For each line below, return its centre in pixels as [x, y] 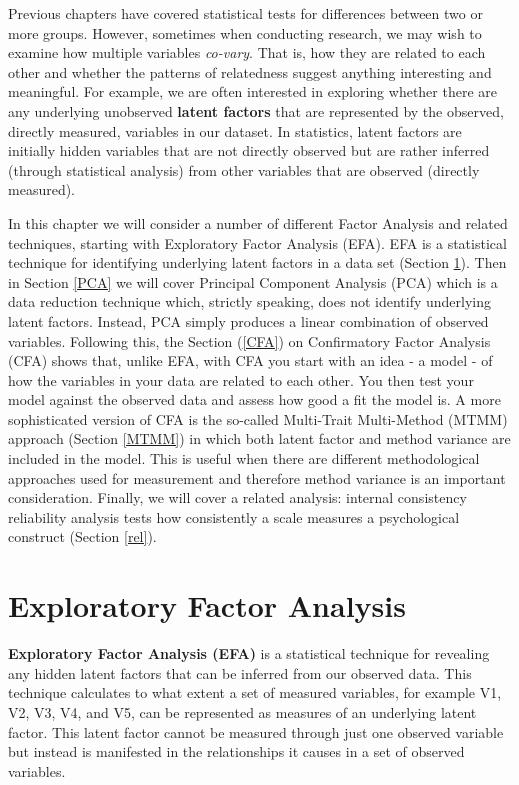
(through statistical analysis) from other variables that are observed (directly [244, 169]
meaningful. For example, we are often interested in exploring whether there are [252, 91]
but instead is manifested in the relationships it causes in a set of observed [236, 751]
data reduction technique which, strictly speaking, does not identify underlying [250, 301]
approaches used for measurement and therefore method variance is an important [257, 477]
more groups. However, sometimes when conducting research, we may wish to [245, 32]
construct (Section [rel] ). [82, 536]
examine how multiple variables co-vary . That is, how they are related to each [247, 52]
